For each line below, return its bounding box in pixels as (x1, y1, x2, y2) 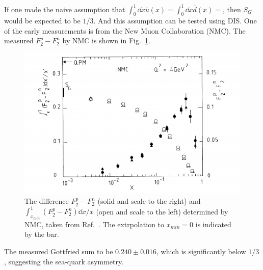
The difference (24, 196, 69, 206)
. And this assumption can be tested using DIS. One (93, 15, 257, 26)
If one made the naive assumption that (4, 4, 125, 14)
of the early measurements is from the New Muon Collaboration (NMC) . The (4, 25, 246, 36)
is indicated (195, 219, 231, 229)
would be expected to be (4, 15, 81, 26)
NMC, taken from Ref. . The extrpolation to (24, 219, 165, 229)
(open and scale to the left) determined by (96, 206, 228, 217)
